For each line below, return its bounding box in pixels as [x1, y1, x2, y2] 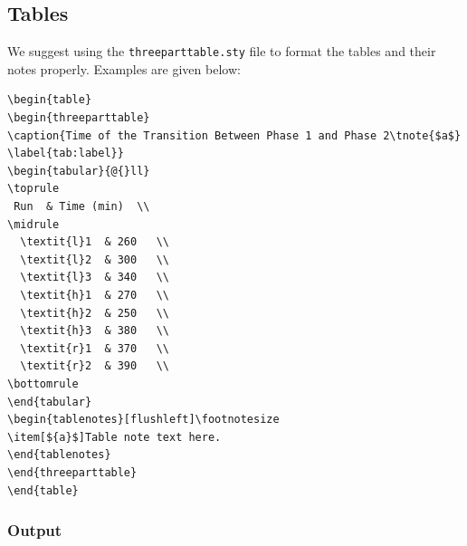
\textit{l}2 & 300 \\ [20, 253, 169, 266]
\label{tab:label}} [7, 147, 124, 160]
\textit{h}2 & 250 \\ [20, 306, 169, 320]
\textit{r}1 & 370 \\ [20, 341, 169, 355]
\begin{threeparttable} [7, 111, 150, 125]
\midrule [7, 217, 60, 231]
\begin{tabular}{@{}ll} [7, 164, 150, 177]
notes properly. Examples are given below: [7, 59, 241, 78]
